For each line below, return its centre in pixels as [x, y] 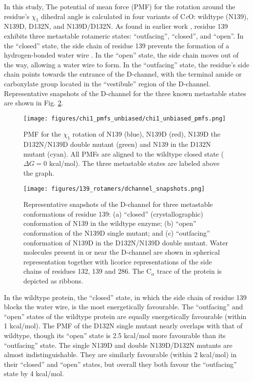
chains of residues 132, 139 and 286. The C [88, 271]
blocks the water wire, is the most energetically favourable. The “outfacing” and [124, 307]
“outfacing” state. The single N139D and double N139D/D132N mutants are [118, 345]
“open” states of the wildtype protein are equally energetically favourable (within [125, 316]
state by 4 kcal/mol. [34, 373]
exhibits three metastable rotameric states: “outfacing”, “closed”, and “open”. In [124, 35]
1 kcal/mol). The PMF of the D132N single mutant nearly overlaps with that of [123, 326]
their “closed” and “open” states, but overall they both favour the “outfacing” [120, 364]
